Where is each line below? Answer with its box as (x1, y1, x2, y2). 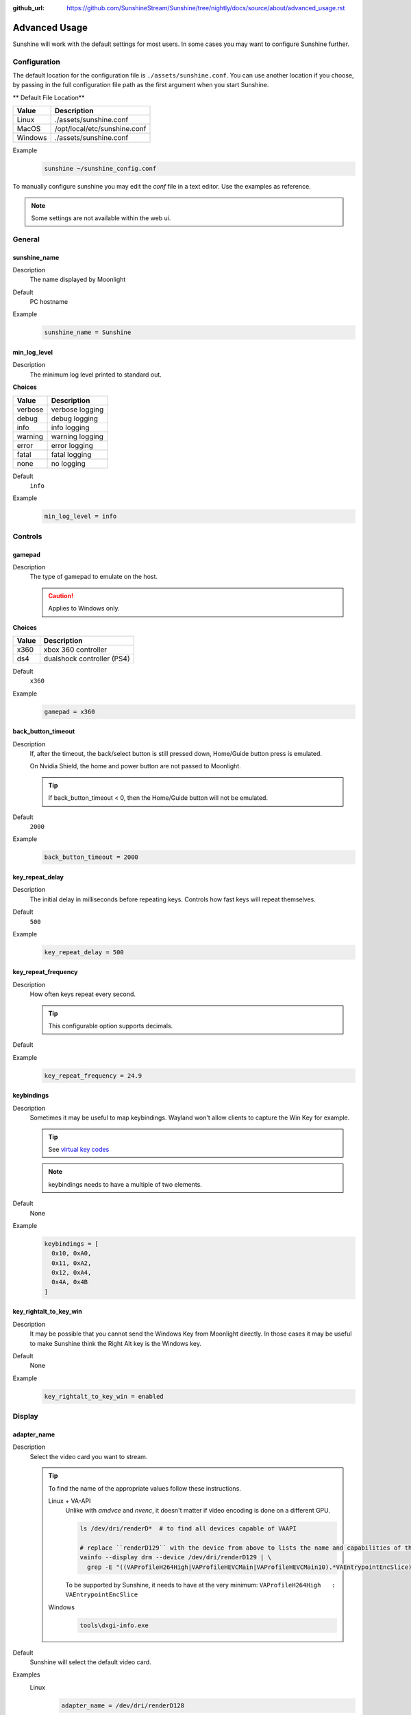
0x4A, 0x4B (51, 1278, 88, 1286)
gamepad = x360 (44, 707, 95, 715)
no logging (51, 458, 86, 468)
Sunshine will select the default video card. (29, 1657, 152, 1666)
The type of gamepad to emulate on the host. (29, 573, 158, 581)
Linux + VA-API (48, 1496, 91, 1505)
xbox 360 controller (43, 645, 108, 654)
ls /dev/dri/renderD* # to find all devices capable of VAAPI (79, 1525, 297, 1533)
